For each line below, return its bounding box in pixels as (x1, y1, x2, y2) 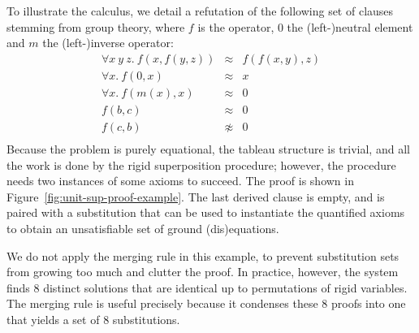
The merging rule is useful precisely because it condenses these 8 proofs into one (6, 295, 406, 312)
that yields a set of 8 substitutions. (6, 310, 180, 327)
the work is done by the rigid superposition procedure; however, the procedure (6, 156, 396, 173)
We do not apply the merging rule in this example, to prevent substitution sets (6, 247, 400, 264)
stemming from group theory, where (6, 18, 185, 35)
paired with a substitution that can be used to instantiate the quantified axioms (6, 204, 405, 221)
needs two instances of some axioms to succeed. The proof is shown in (6, 172, 354, 189)
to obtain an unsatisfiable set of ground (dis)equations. (6, 219, 279, 236)
